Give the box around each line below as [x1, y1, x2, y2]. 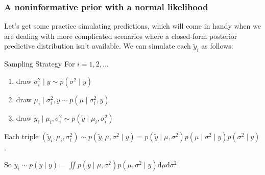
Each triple [4, 130, 39, 141]
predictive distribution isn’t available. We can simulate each [4, 40, 191, 51]
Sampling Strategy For [4, 58, 75, 69]
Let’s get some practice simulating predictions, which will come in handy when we [4, 20, 261, 31]
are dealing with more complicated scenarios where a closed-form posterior [4, 30, 237, 41]
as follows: [201, 40, 233, 51]
